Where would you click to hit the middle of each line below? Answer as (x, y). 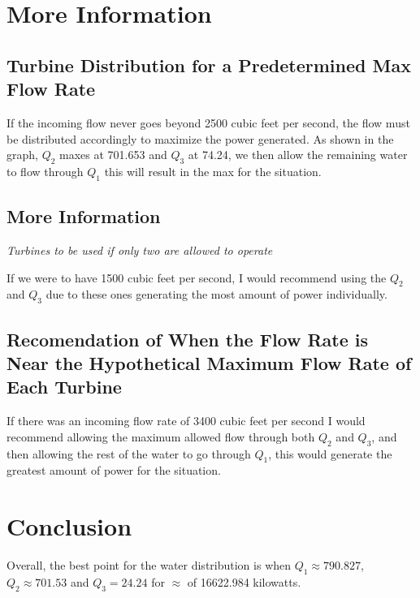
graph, (22, 155)
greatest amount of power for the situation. (114, 470)
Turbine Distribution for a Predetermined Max (209, 65)
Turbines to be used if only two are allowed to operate (140, 250)
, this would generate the (330, 453)
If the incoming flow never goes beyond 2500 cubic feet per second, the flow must (208, 122)
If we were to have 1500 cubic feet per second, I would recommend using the (197, 277)
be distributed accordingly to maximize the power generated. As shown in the (200, 138)
